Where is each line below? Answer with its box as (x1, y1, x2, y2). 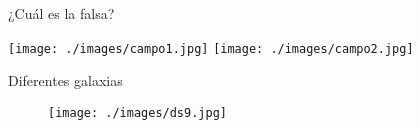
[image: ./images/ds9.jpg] (48, 105, 227, 120)
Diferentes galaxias (8, 70, 123, 91)
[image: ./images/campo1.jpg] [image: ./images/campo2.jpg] (8, 41, 414, 56)
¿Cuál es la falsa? (8, 3, 115, 23)
